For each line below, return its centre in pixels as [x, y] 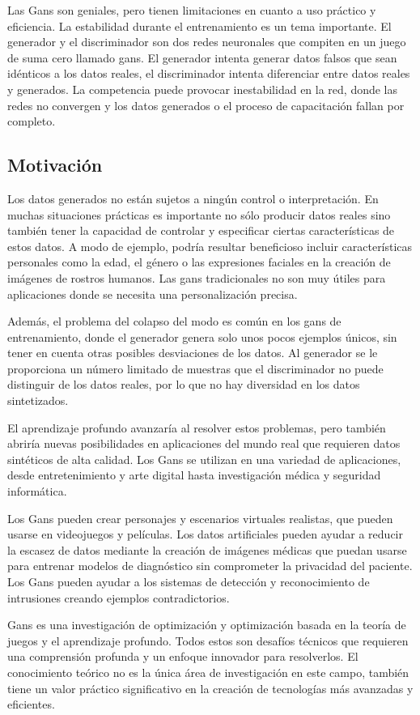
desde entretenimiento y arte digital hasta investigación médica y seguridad [194, 475]
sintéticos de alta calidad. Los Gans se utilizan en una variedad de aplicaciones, [204, 459]
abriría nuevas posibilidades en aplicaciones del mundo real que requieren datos [204, 443]
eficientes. [31, 704]
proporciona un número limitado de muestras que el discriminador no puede [195, 368]
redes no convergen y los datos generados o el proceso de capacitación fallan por [206, 105]
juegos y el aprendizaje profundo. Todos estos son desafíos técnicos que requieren [208, 640]
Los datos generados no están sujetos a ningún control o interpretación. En [193, 198]
